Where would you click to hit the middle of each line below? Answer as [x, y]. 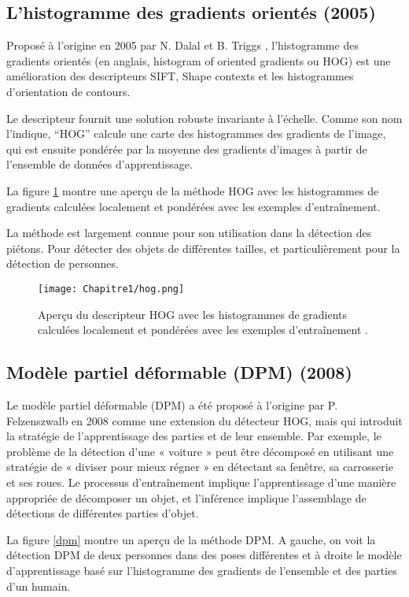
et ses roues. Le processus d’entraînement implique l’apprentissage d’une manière [201, 482]
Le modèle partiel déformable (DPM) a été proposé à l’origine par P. [172, 404]
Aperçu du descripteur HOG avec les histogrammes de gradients [193, 314]
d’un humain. [39, 586]
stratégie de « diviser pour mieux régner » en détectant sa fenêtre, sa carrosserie [200, 467]
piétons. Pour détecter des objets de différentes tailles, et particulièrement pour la [203, 248]
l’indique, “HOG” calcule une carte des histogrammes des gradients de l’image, [196, 133]
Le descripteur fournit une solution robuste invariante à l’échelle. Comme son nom [204, 118]
